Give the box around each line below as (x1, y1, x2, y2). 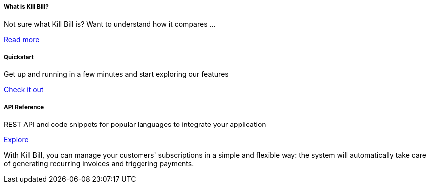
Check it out (4, 85, 44, 94)
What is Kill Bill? (4, 3, 49, 10)
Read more (4, 35, 40, 44)
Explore (4, 135, 29, 144)
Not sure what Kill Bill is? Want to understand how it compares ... (4, 20, 216, 29)
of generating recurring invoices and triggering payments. (4, 159, 194, 168)
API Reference (4, 103, 44, 111)
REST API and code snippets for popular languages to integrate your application (4, 120, 266, 128)
